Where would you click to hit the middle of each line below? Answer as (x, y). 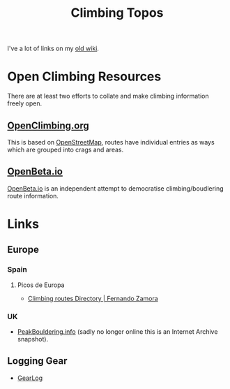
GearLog (30, 378)
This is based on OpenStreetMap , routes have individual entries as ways (111, 142)
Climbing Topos (117, 13)
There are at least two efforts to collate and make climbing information (108, 96)
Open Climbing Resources (84, 76)
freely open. (25, 103)
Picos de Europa (41, 285)
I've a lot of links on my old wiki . (53, 49)
